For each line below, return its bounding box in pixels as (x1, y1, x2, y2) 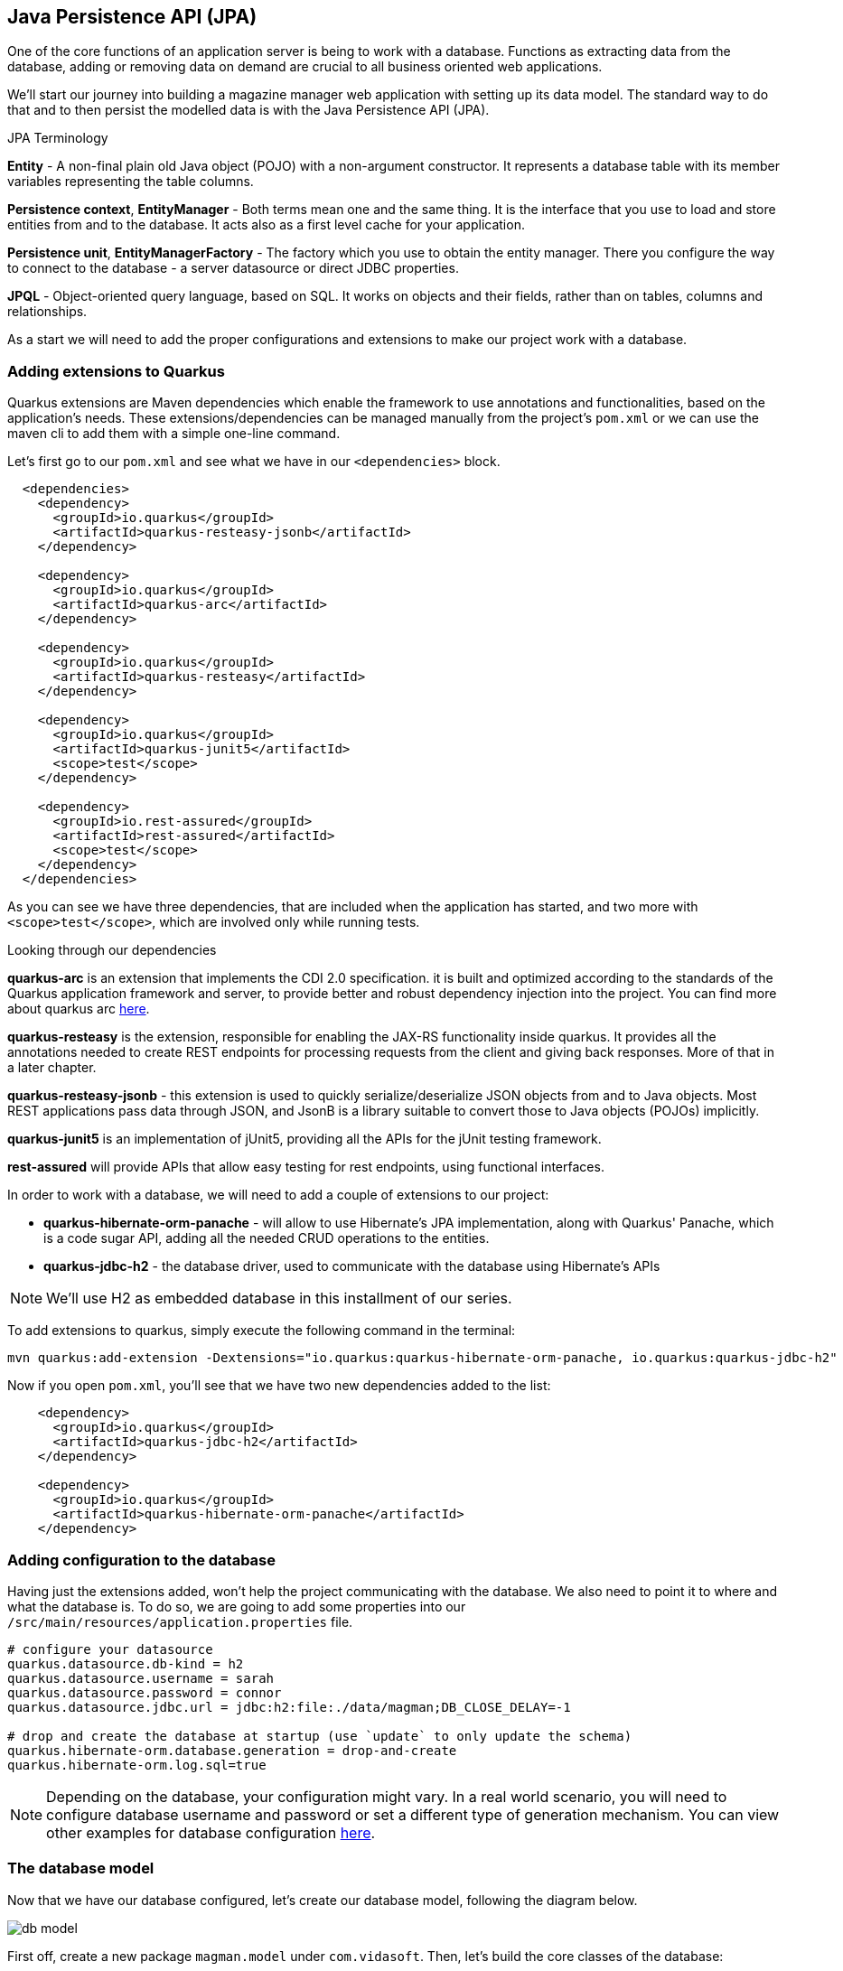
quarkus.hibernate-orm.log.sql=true (7, 1757, 267, 1772)
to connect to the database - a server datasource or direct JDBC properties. (7, 260, 459, 276)
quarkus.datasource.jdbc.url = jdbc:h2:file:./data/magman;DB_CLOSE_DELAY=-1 (7, 1699, 571, 1714)
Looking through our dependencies (7, 942, 217, 958)
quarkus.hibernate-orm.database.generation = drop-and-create (7, 1742, 457, 1758)
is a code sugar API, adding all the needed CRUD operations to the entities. (43, 1230, 490, 1247)
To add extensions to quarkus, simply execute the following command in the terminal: (7, 1322, 516, 1339)
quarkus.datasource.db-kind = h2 (7, 1656, 244, 1671)
